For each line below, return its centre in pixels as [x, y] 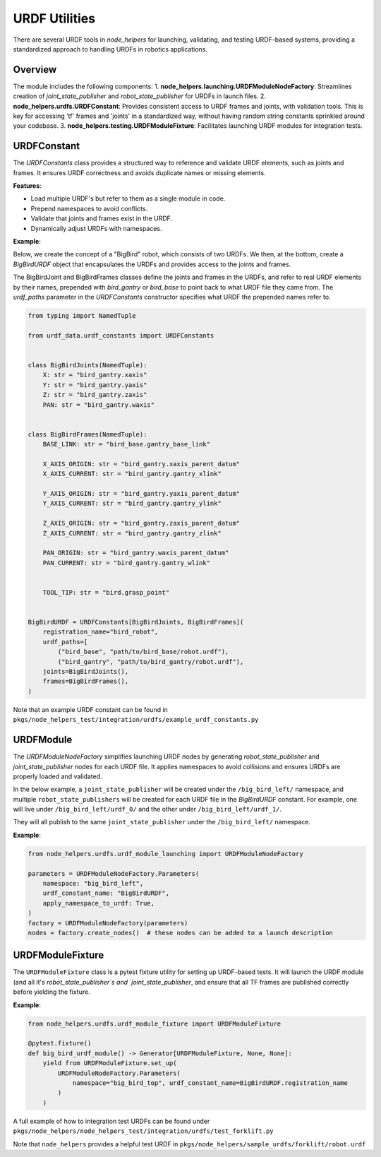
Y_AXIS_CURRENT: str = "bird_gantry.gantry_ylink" [132, 504]
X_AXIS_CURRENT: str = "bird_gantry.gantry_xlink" [132, 474]
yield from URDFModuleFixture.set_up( [110, 1063]
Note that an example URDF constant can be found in [91, 709]
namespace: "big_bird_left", [93, 883]
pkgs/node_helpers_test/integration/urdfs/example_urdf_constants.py [136, 720]
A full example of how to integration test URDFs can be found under [111, 1121]
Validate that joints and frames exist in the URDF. [102, 218]
